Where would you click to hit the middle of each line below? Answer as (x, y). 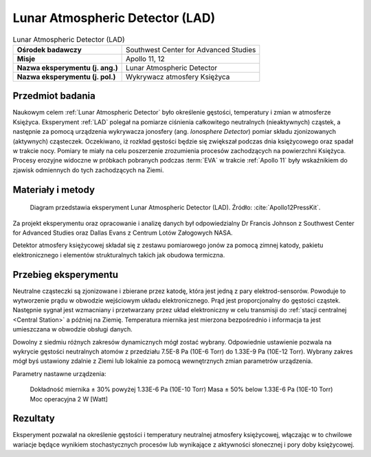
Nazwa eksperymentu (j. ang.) (67, 67)
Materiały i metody (54, 190)
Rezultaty (34, 419)
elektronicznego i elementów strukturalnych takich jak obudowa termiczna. (119, 255)
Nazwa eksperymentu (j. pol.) (66, 77)
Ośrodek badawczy (49, 49)
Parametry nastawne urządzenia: (59, 373)
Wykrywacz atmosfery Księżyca (178, 77)
